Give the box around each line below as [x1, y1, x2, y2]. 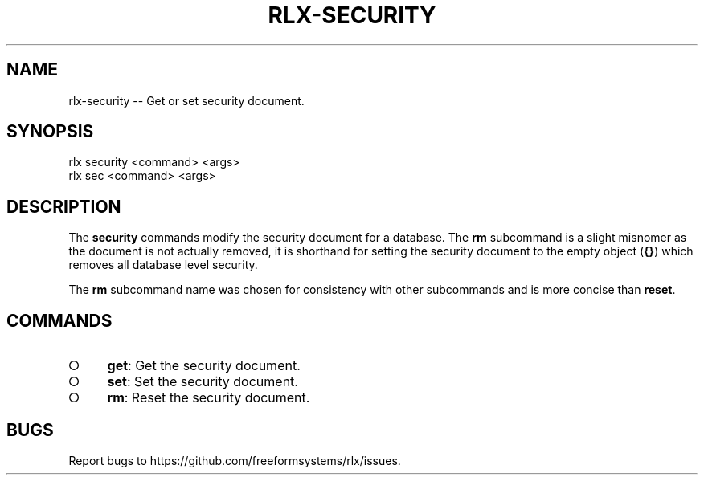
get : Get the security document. [107, 357, 301, 374]
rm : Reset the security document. [107, 389, 310, 406]
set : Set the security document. [107, 373, 298, 390]
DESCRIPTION [6, 196, 121, 217]
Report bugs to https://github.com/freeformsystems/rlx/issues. [68, 453, 401, 467]
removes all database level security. [68, 258, 258, 272]
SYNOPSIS [6, 121, 94, 142]
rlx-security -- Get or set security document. [68, 93, 305, 108]
